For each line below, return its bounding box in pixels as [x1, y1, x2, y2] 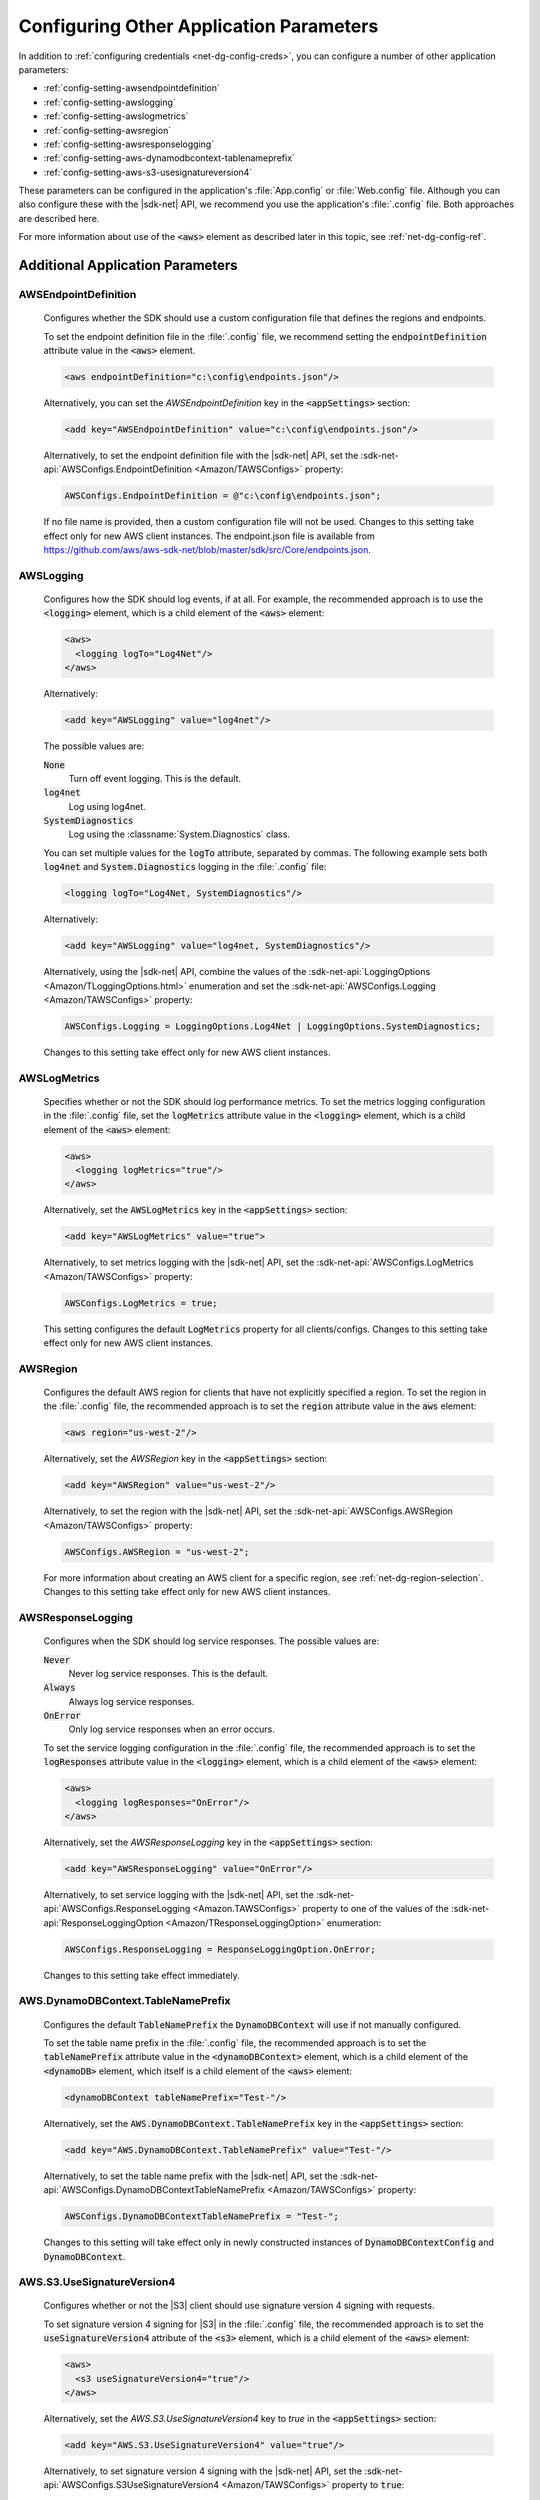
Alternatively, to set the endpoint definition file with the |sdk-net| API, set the [43, 449, 359, 461]
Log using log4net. [68, 800, 147, 812]
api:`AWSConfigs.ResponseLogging [43, 1903, 191, 1915]
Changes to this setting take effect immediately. [43, 1969, 240, 1981]
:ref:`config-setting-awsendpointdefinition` [43, 82, 220, 94]
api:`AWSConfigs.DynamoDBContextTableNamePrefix [43, 2184, 265, 2196]
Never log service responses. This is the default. [68, 1667, 269, 1679]
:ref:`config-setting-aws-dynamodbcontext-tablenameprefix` [43, 152, 295, 164]
